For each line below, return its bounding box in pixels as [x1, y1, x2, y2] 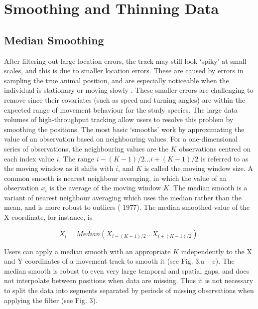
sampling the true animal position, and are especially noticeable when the [4, 75, 229, 85]
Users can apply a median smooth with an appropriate [4, 246, 171, 256]
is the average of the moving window [49, 182, 161, 193]
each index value [4, 153, 54, 163]
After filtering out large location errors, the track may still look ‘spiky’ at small [4, 55, 247, 66]
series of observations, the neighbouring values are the [4, 143, 168, 154]
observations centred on [179, 143, 251, 154]
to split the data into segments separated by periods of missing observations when [4, 285, 254, 296]
